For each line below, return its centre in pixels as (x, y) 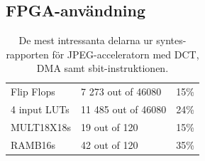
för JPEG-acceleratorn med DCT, (126, 54)
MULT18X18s (41, 126)
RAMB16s (33, 144)
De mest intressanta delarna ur (86, 40)
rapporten (27, 54)
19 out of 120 (110, 126)
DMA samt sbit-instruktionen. (102, 68)
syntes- (171, 40)
